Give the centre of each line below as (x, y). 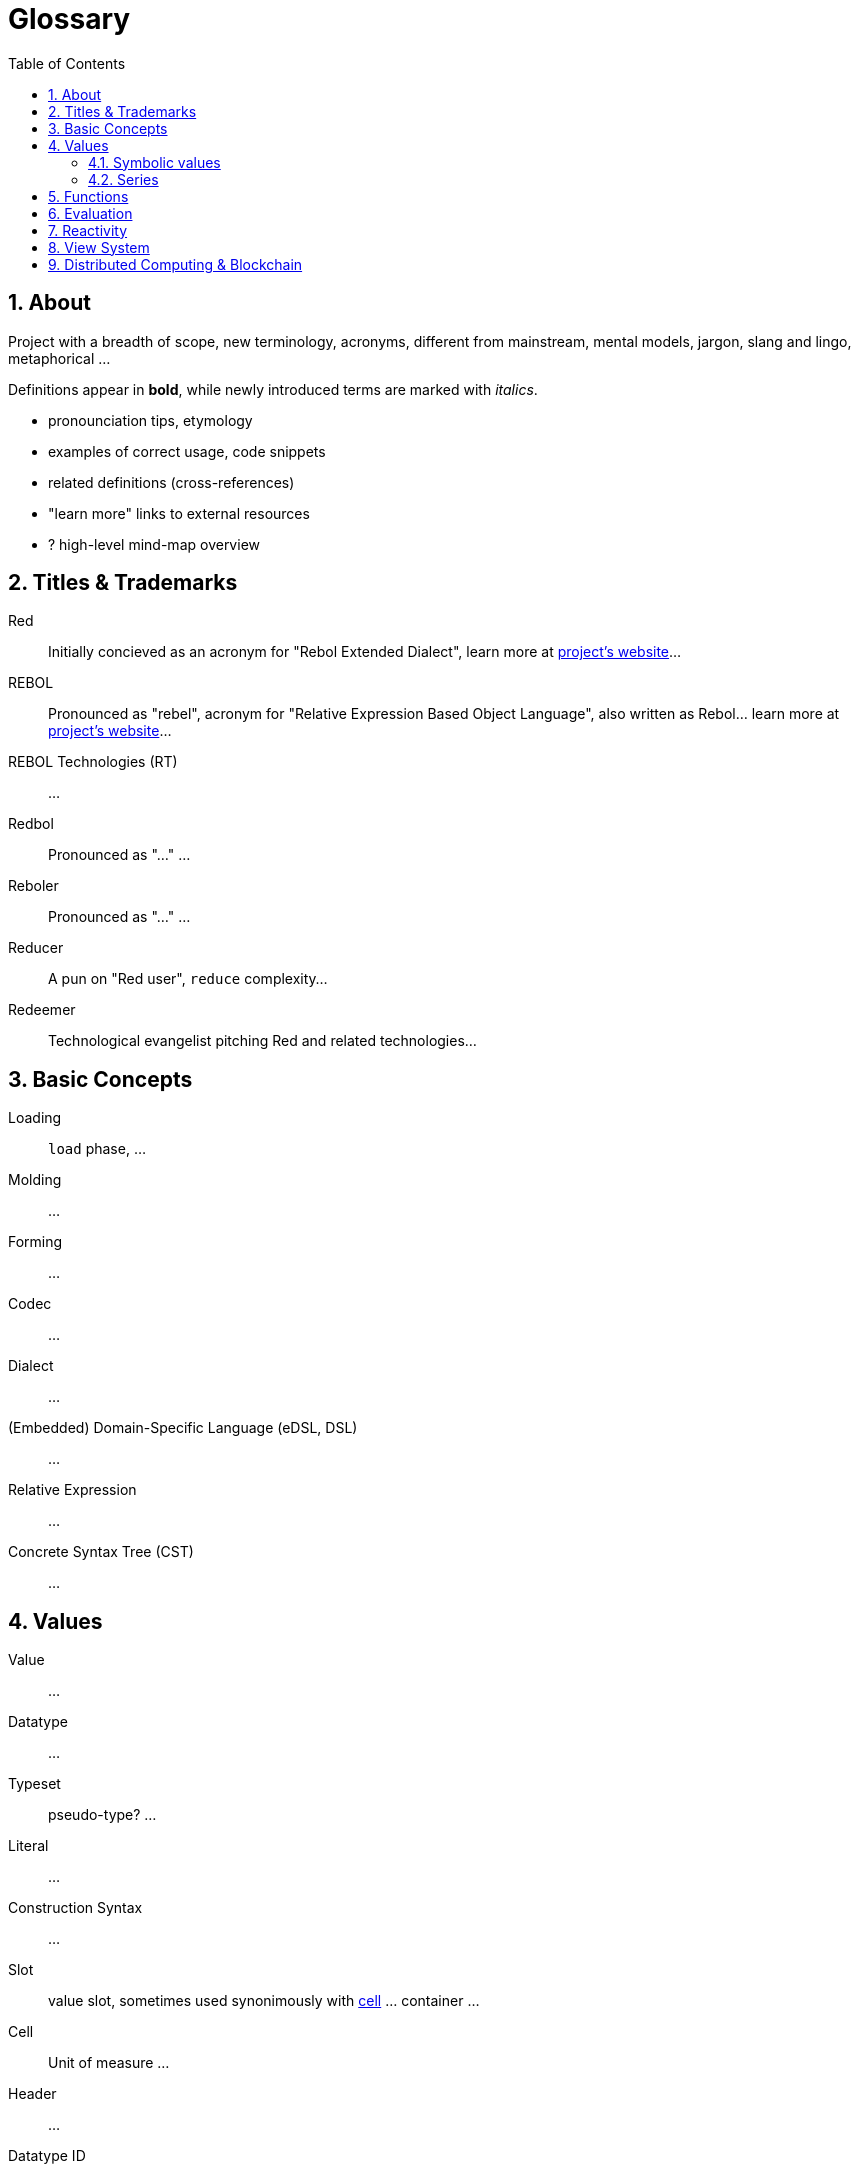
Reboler (33, 886)
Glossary (69, 19)
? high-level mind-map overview (154, 544)
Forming (35, 1242)
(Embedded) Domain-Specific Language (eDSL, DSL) (183, 1428)
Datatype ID (47, 2156)
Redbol (31, 824)
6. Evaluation (90, 213)
